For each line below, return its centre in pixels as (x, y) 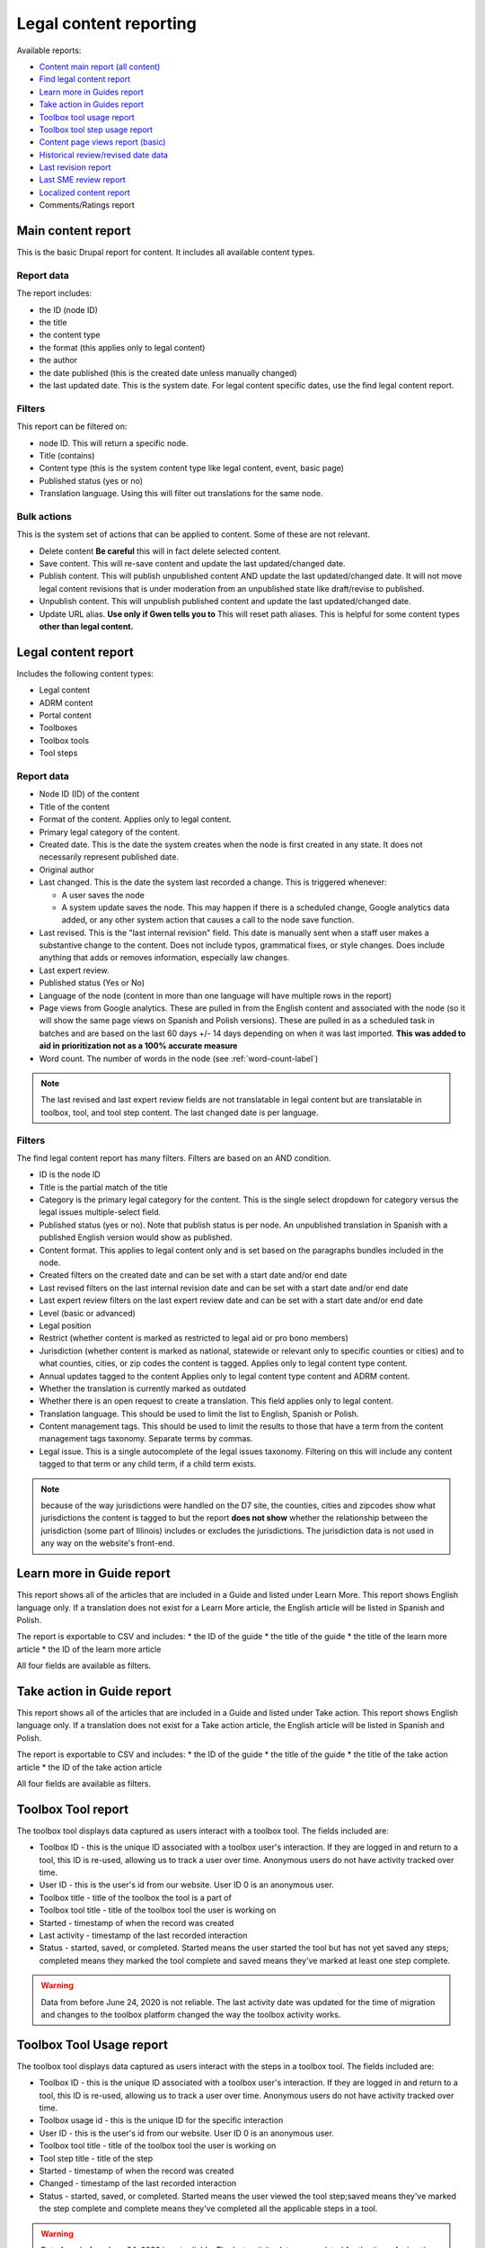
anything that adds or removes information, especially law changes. (164, 958)
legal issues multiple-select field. (100, 1212)
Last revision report (75, 167)
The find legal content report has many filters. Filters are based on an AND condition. (174, 1158)
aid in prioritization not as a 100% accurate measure (138, 1046)
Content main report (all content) (100, 67)
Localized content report (84, 192)
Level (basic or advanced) (88, 1313)
